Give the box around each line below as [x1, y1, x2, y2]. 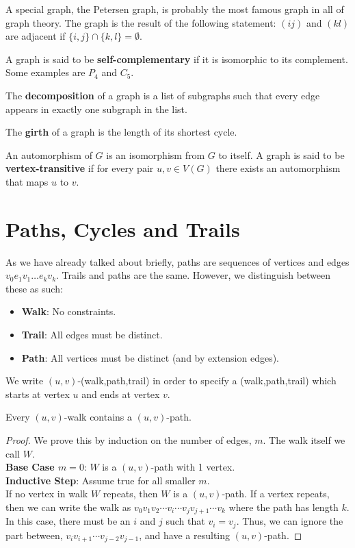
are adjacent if [5, 29, 66, 43]
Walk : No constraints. [21, 304, 116, 319]
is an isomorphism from [106, 147, 205, 162]
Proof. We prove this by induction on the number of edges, [5, 433, 252, 447]
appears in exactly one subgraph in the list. [5, 101, 187, 116]
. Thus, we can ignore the [236, 514, 343, 528]
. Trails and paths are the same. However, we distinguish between [56, 268, 331, 282]
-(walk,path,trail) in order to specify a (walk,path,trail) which [77, 373, 337, 388]
